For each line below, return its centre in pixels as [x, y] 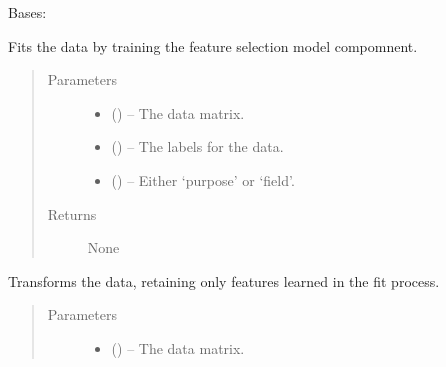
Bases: [27, 12]
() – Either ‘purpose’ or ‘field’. [203, 179]
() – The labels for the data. [197, 146]
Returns [72, 213]
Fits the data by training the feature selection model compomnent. [213, 45]
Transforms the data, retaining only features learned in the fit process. [224, 280]
